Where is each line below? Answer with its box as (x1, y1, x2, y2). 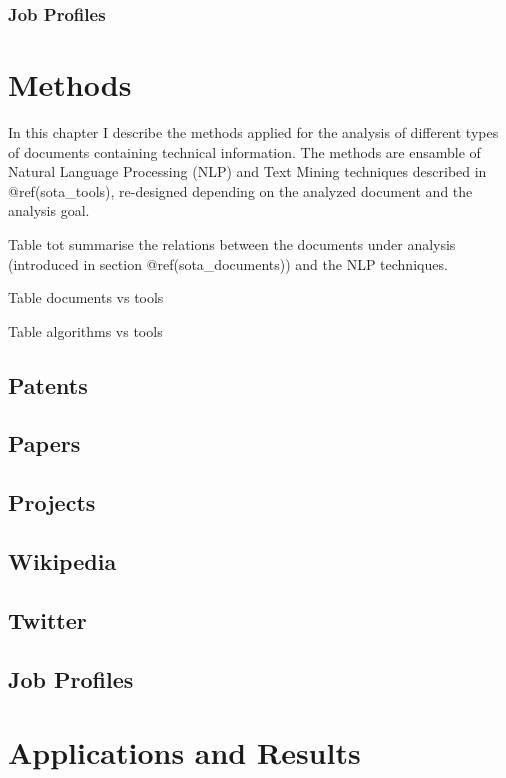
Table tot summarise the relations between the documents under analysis (8, 233, 456, 254)
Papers (8, 428, 81, 459)
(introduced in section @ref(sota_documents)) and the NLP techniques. (8, 253, 448, 274)
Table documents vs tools (8, 287, 164, 308)
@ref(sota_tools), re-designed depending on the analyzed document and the (8, 180, 473, 201)
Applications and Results (8, 732, 361, 773)
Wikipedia (8, 546, 117, 577)
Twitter (8, 604, 87, 635)
